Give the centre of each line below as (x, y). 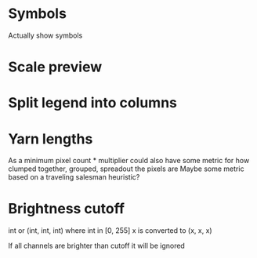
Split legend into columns (93, 103)
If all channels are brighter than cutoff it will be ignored (97, 246)
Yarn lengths (51, 139)
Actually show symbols (45, 35)
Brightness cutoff (67, 209)
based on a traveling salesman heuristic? (74, 177)
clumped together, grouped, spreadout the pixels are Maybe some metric (126, 169)
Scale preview (55, 67)
